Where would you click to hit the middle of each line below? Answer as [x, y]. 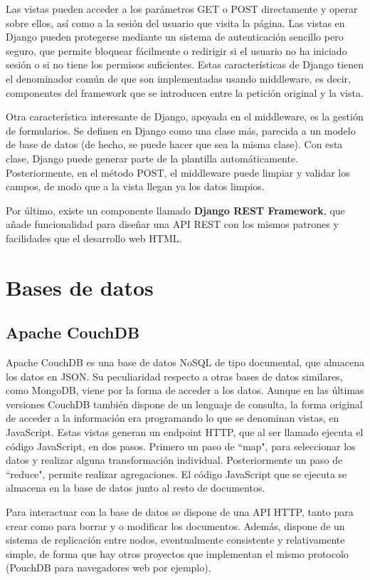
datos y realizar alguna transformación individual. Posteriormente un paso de [174, 460]
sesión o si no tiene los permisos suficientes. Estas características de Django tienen [185, 64]
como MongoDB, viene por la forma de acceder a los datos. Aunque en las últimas [185, 390]
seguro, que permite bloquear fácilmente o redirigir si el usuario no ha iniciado [176, 50]
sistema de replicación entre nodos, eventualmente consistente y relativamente [175, 540]
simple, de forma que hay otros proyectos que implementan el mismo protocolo [177, 553]
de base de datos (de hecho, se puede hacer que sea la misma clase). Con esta [174, 144]
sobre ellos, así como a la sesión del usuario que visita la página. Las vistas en [175, 22]
